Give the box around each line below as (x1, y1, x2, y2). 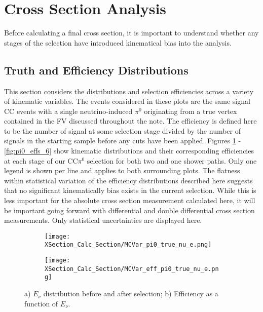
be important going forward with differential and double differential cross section (4, 205, 255, 215)
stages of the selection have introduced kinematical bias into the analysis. (4, 37, 232, 48)
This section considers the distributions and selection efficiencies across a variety (4, 86, 254, 96)
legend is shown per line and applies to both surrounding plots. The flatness (4, 165, 240, 176)
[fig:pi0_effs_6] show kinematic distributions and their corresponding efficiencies (4, 145, 254, 156)
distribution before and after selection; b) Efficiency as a (43, 288, 218, 299)
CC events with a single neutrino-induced (4, 105, 133, 116)
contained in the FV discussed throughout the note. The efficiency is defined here (4, 115, 257, 126)
